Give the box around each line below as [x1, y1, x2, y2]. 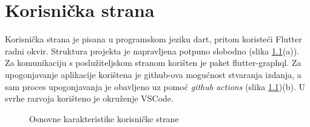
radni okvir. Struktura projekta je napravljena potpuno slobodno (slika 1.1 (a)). [5, 44, 300, 57]
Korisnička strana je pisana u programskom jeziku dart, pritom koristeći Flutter [5, 33, 302, 45]
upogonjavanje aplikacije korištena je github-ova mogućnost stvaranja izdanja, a [5, 68, 302, 80]
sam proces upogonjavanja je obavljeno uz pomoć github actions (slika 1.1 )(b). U [5, 80, 306, 93]
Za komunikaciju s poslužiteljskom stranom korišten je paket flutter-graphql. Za [5, 56, 302, 69]
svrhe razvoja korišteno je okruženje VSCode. [5, 92, 174, 105]
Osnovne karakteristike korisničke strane [29, 112, 179, 125]
